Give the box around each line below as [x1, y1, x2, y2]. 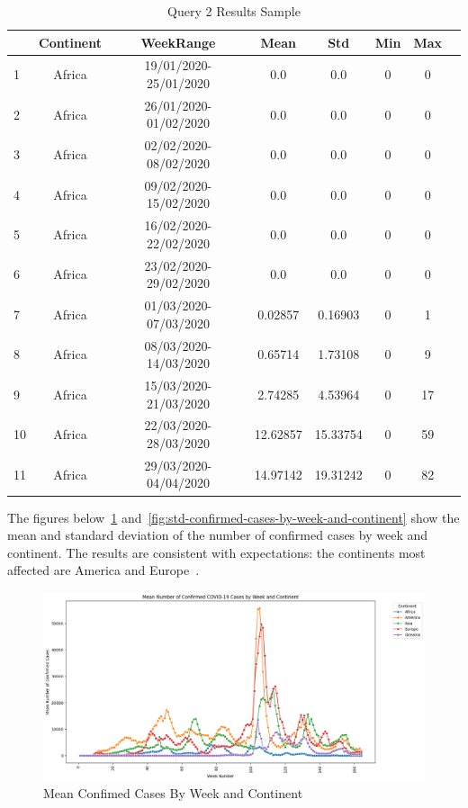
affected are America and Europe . [7, 561, 200, 579]
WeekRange [140, 32, 216, 51]
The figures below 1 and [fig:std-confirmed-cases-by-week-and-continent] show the [7, 507, 460, 526]
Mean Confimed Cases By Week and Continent [43, 784, 303, 803]
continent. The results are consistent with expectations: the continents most [7, 543, 426, 561]
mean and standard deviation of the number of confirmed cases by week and [7, 525, 428, 544]
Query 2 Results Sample [167, 2, 301, 20]
